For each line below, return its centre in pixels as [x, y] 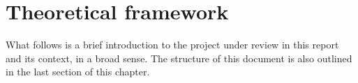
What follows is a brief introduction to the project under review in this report [172, 45]
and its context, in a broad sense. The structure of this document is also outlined [179, 58]
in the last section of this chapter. [78, 72]
